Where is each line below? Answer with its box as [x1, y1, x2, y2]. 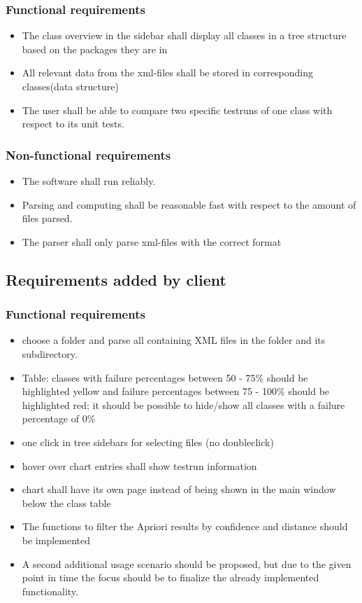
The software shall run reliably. [22, 174, 156, 188]
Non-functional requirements [6, 146, 171, 163]
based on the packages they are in [22, 41, 168, 56]
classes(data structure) [22, 79, 119, 93]
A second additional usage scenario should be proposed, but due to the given [22, 556, 352, 571]
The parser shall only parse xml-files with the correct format [22, 234, 282, 249]
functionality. [22, 583, 78, 598]
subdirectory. [22, 346, 78, 361]
